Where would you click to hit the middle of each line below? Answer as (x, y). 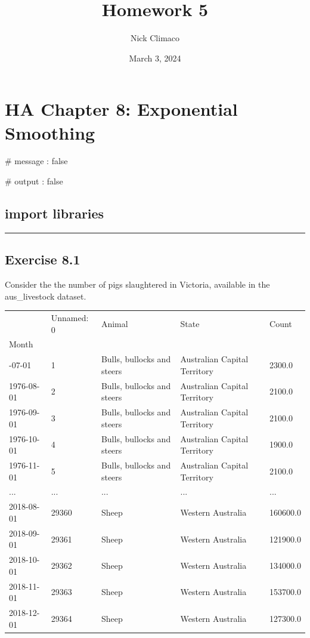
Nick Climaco (155, 38)
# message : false (36, 161)
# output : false (34, 181)
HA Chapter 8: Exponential (121, 109)
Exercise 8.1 (43, 259)
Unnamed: (70, 317)
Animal (114, 323)
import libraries (55, 213)
